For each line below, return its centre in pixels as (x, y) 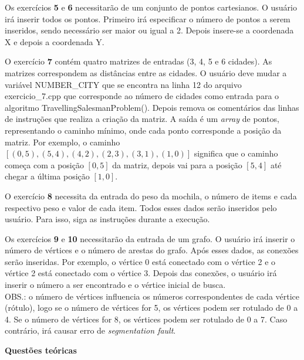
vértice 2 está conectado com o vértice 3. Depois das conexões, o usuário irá (141, 273)
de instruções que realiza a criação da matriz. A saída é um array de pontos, (142, 119)
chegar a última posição (47, 176)
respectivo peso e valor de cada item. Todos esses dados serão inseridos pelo (141, 207)
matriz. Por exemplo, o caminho (63, 142)
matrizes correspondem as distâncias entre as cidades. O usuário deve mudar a (146, 72)
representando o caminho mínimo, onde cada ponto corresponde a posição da (143, 130)
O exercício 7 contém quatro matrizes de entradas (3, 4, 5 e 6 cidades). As (139, 61)
